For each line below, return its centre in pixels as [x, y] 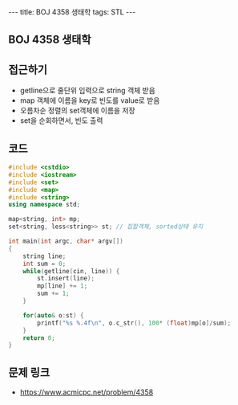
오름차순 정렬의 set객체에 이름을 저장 [77, 111]
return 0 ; [39, 338]
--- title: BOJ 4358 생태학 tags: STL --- [72, 12]
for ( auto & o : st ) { [53, 315]
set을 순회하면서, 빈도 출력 [61, 121]
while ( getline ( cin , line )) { [71, 271]
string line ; [44, 256]
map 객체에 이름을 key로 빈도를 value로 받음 [90, 100]
